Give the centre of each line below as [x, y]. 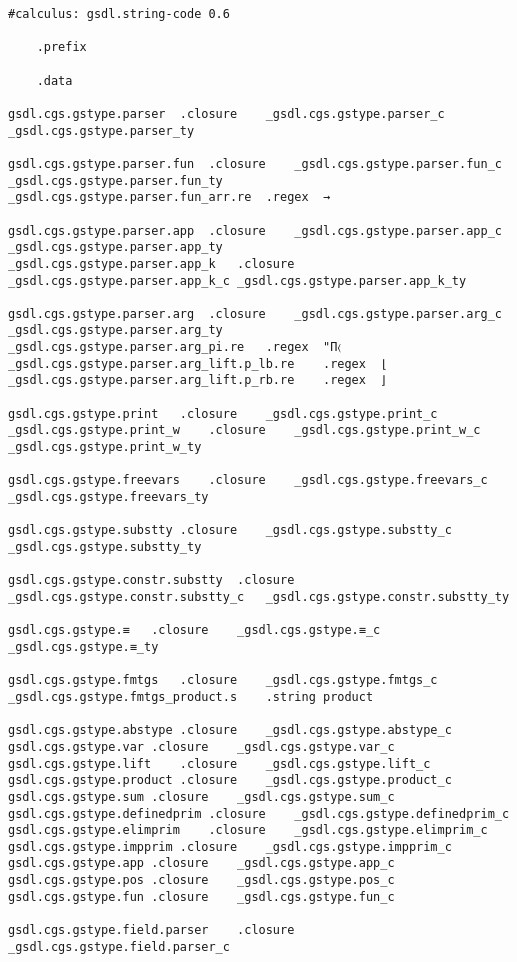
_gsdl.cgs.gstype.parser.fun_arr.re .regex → [169, 197]
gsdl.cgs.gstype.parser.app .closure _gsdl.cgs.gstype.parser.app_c [255, 230]
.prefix [61, 47]
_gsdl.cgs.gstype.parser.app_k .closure [151, 263]
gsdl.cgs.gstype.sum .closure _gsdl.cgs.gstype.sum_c [201, 796]
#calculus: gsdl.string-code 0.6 [119, 14]
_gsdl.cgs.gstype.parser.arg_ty [115, 330]
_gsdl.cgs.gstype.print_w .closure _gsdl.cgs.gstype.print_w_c [244, 430]
